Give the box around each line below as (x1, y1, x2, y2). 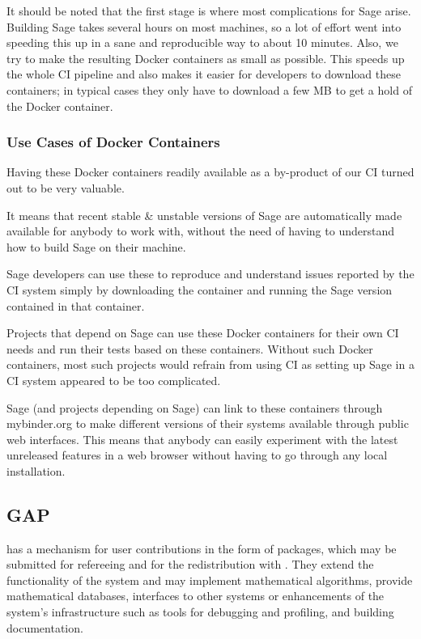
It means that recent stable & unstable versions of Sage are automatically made (6, 206, 402, 223)
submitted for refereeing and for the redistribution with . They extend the (6, 556, 374, 573)
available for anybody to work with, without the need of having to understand (6, 222, 394, 239)
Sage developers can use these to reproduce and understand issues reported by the (6, 265, 415, 282)
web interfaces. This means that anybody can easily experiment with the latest (6, 430, 398, 447)
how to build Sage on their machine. (6, 238, 186, 255)
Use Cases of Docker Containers (6, 132, 220, 152)
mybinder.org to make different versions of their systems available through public (6, 415, 409, 432)
